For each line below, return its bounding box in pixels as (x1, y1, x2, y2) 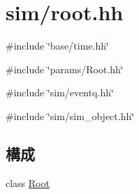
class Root (6, 175, 50, 190)
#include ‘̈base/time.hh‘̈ (6, 38, 109, 53)
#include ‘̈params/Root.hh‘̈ (6, 61, 124, 76)
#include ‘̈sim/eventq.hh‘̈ (6, 85, 114, 100)
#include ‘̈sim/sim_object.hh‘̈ (6, 108, 135, 123)
